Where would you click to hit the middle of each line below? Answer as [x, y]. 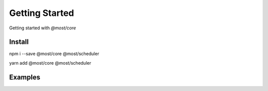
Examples [25, 77]
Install [19, 42]
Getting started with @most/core [43, 28]
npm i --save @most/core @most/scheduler [54, 54]
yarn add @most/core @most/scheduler [50, 63]
